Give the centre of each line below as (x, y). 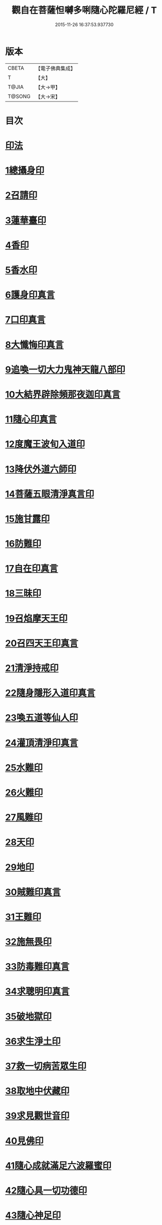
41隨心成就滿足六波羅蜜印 (58, 1165)
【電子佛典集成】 (56, 68)
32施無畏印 (28, 942)
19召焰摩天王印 (36, 618)
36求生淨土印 (33, 1041)
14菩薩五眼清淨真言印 (50, 494)
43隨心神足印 (33, 1216)
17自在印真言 (32, 569)
